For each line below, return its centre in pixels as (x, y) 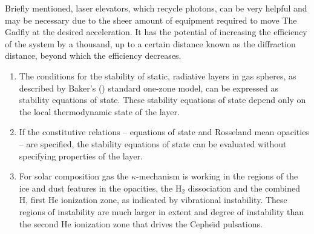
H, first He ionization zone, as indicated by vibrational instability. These (153, 200)
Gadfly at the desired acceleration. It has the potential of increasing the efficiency (156, 32)
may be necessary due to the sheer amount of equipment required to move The (151, 20)
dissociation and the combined (244, 188)
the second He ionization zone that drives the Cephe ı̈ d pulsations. (141, 223)
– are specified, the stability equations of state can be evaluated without (153, 143)
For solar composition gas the (74, 176)
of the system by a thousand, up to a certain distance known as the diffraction (150, 43)
